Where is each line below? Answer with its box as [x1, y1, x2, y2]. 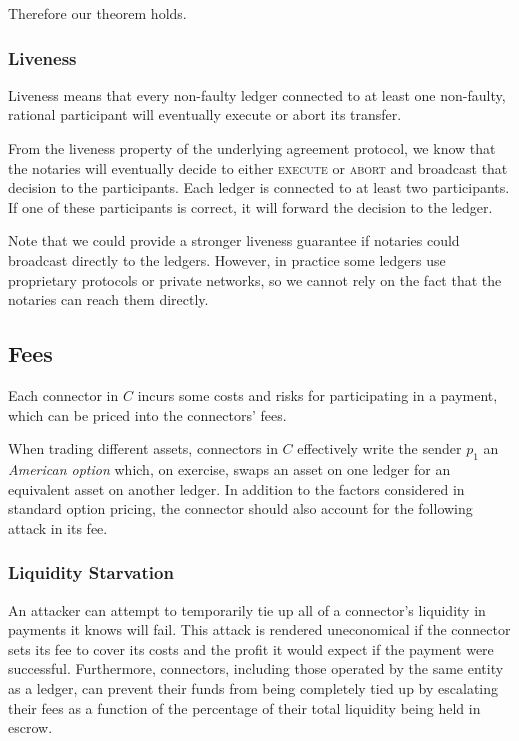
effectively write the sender [297, 438, 462, 459]
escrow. [8, 717, 53, 738]
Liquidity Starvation [8, 560, 174, 585]
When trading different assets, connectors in [8, 438, 278, 459]
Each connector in [8, 384, 119, 405]
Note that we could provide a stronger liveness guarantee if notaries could [8, 230, 460, 251]
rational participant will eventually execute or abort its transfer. [8, 104, 402, 125]
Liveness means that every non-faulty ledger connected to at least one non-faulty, [8, 84, 506, 105]
